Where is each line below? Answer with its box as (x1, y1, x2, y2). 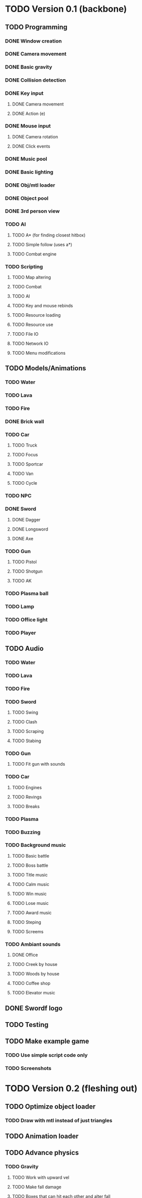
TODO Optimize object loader (5, 1102, 96, 1111)
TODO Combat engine (12, 251, 57, 257)
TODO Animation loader (5, 1132, 79, 1140)
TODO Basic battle (12, 853, 50, 858)
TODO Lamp (5, 603, 35, 610)
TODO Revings (12, 794, 42, 800)
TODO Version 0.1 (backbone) (5, 3, 127, 15)
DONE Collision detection (5, 77, 66, 84)
